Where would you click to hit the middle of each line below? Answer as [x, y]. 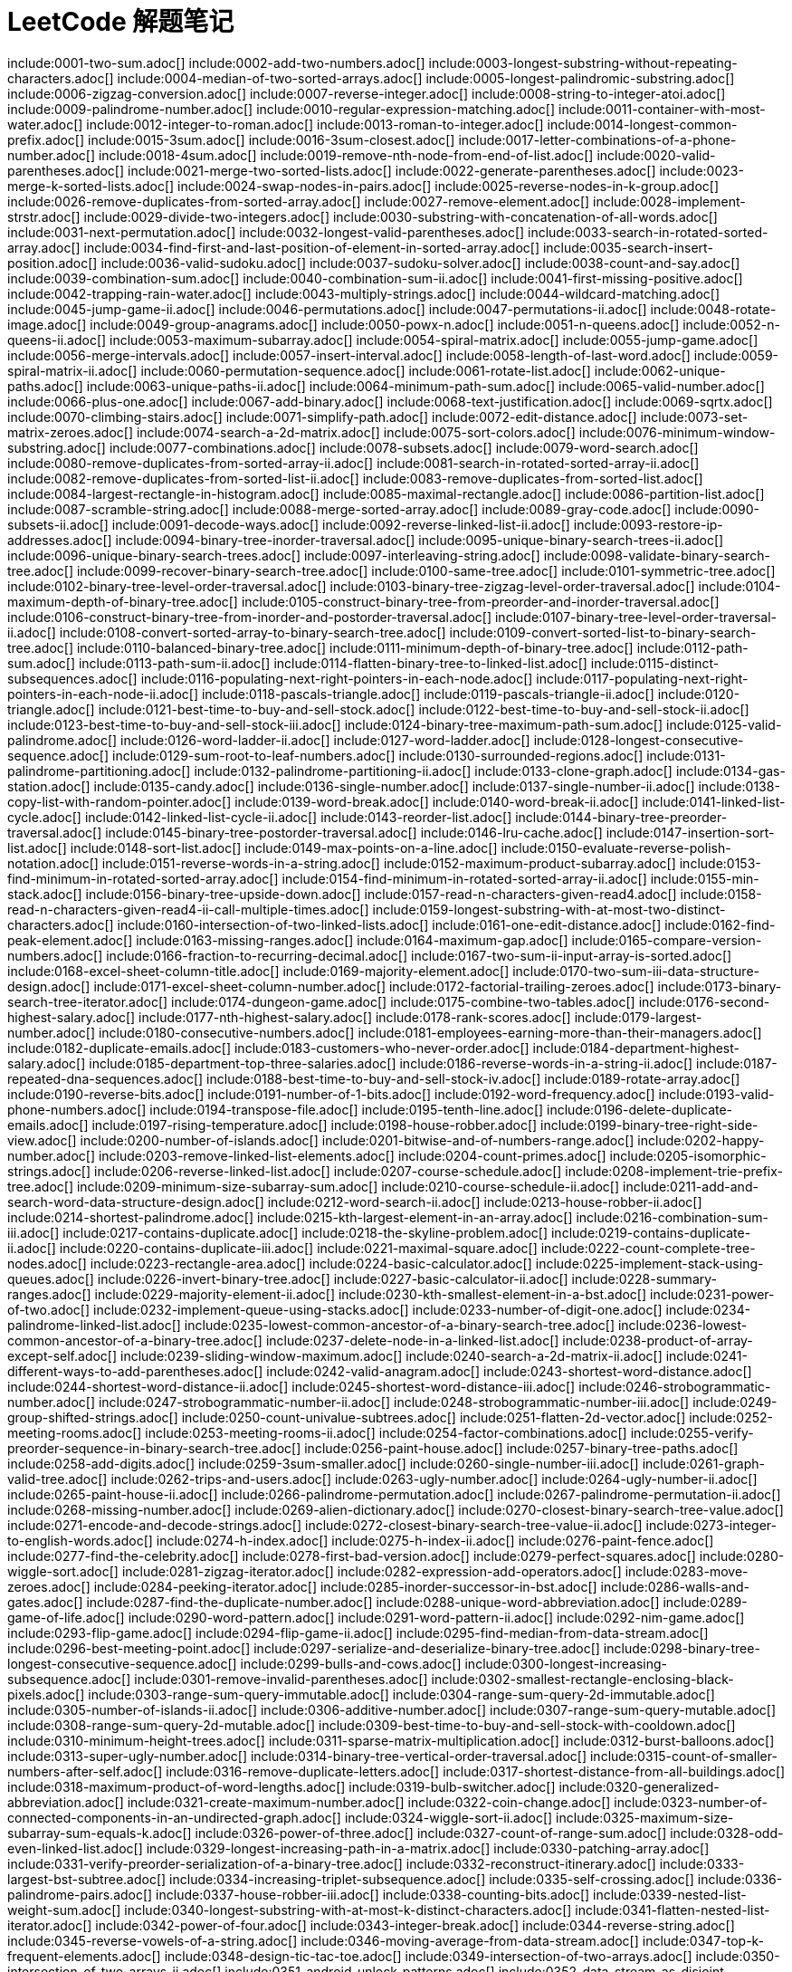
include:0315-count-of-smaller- [683, 1756]
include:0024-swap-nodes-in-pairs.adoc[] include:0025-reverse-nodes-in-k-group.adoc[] [448, 186]
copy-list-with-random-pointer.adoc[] [119, 801]
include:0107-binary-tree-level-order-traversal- [636, 617]
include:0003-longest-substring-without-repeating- [583, 62]
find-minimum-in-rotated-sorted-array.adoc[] [143, 878]
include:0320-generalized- [639, 1786]
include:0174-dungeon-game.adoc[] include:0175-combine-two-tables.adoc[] [403, 1001]
